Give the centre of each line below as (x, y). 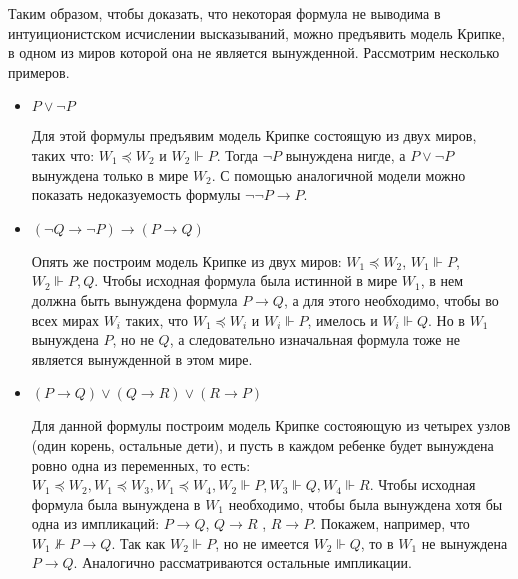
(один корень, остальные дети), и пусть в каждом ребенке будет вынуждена (262, 444)
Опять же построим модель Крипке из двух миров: (186, 260)
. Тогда (237, 154)
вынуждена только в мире (110, 174)
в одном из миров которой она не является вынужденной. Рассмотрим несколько (254, 52)
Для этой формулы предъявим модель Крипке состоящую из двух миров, (254, 135)
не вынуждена (464, 542)
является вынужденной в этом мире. (142, 358)
